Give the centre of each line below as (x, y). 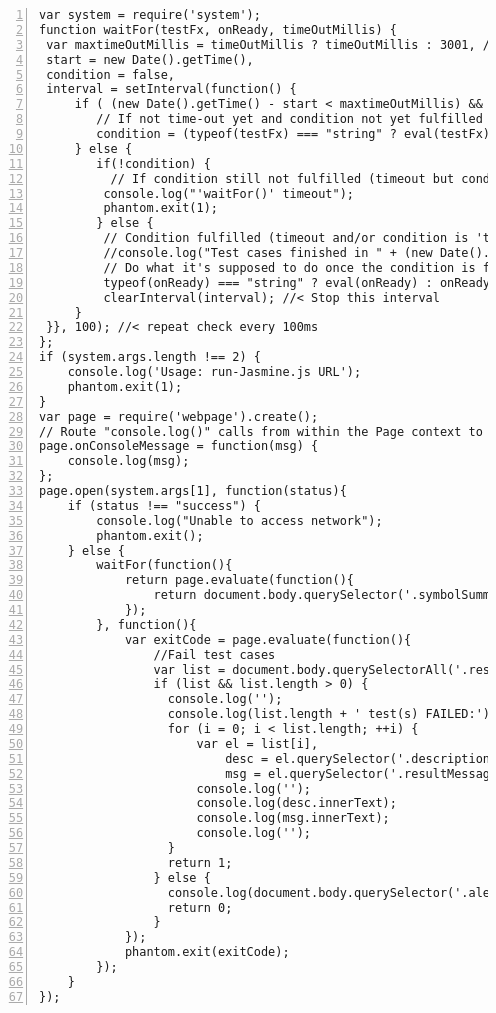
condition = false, (111, 74)
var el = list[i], (257, 743)
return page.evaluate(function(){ (239, 580)
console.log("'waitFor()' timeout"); (228, 193)
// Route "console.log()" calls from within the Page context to (261, 431)
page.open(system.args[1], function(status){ (193, 491)
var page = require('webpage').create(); (179, 416)
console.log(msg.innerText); (293, 818)
